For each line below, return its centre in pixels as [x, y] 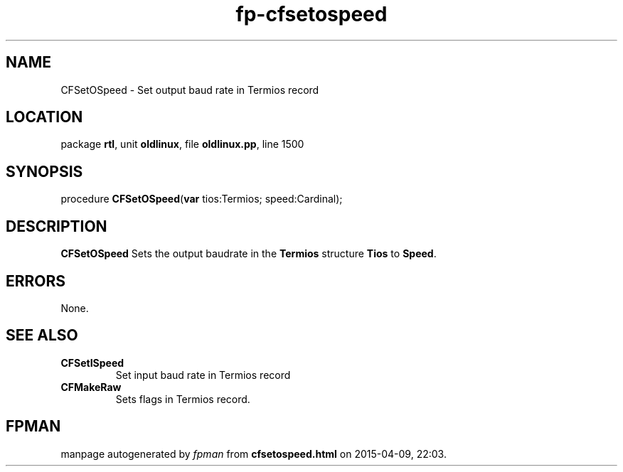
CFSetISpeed [92, 363]
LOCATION [44, 117]
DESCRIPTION [57, 226]
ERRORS [36, 281]
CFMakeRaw [91, 387]
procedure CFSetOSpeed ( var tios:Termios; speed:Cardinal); [202, 199]
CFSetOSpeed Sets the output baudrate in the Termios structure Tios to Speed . [249, 254]
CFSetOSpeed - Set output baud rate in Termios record [190, 90]
